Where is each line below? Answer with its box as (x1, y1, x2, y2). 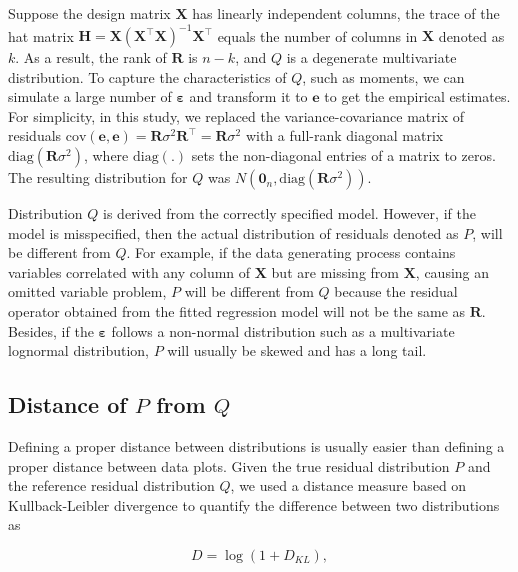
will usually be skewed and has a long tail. (167, 340, 427, 361)
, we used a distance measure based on (230, 475, 467, 496)
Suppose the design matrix (8, 3, 171, 23)
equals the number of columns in (217, 25, 418, 46)
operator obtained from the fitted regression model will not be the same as (8, 301, 466, 322)
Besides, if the (8, 320, 94, 341)
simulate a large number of (8, 86, 172, 107)
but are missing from (271, 261, 399, 282)
